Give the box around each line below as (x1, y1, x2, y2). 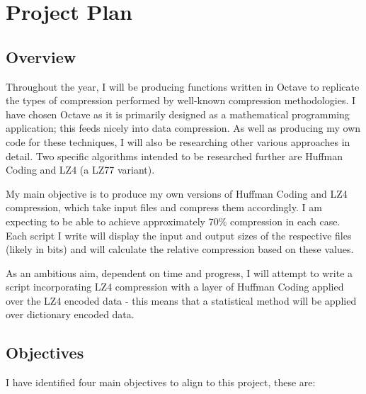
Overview (6, 45, 76, 67)
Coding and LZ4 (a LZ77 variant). (6, 162, 155, 177)
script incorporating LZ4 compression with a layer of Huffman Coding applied (6, 279, 344, 294)
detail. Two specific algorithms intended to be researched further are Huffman (6, 148, 343, 163)
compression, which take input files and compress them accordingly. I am (6, 200, 322, 215)
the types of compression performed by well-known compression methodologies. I (6, 93, 356, 108)
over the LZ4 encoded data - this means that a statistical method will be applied (6, 293, 357, 308)
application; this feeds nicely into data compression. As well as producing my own (6, 120, 361, 135)
